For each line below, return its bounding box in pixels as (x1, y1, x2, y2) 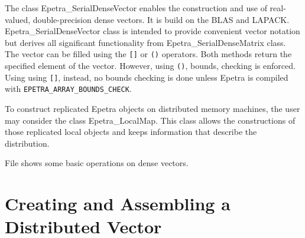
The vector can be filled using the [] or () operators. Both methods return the (5, 48, 292, 60)
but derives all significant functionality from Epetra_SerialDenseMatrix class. (5, 36, 286, 48)
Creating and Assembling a (5, 191, 231, 216)
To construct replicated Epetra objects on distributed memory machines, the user (5, 103, 300, 114)
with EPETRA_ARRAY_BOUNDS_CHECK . (5, 82, 132, 95)
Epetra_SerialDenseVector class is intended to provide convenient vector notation (5, 25, 300, 37)
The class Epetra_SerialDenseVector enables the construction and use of (5, 2, 267, 14)
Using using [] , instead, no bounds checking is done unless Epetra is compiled (5, 71, 288, 83)
